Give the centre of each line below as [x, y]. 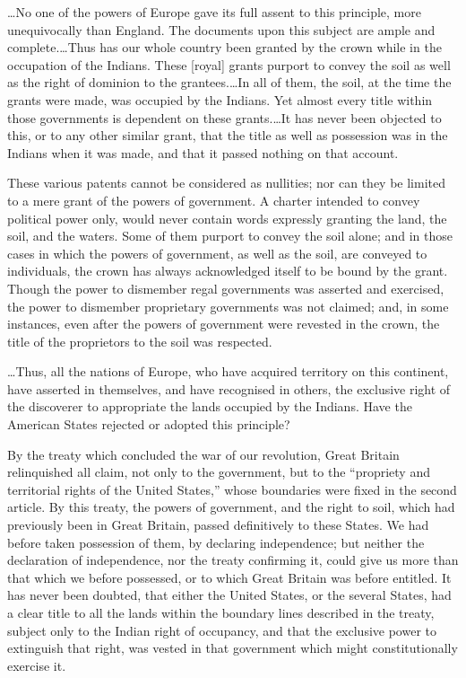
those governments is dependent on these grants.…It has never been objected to [224, 117]
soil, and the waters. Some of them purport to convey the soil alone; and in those [230, 236]
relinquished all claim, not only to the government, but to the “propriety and [219, 472]
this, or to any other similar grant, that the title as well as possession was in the [228, 135]
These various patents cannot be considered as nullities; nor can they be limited [227, 183]
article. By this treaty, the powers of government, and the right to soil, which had [231, 507]
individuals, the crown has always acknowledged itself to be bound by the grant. [228, 271]
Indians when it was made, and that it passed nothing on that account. [203, 152]
